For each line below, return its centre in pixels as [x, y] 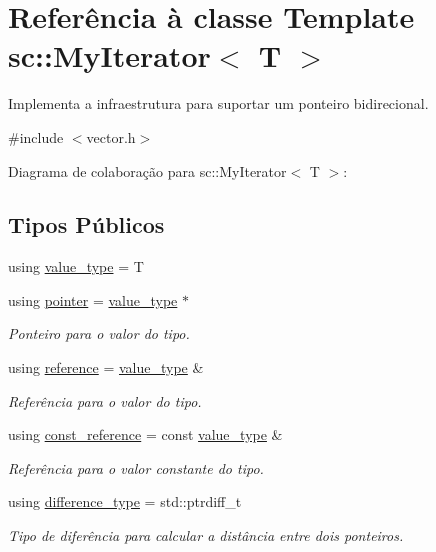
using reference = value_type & [106, 367]
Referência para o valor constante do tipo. [136, 467]
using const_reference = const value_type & [145, 434]
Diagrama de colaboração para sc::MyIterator [147, 170]
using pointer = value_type [93, 299]
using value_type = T [76, 266]
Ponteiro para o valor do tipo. [99, 333]
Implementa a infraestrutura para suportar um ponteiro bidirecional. [218, 103]
